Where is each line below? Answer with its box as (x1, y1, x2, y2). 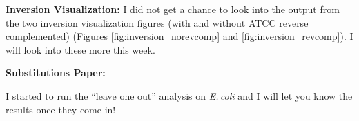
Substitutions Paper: (6, 65, 106, 80)
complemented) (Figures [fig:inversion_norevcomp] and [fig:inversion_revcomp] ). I (6, 29, 353, 43)
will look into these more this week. (6, 42, 155, 56)
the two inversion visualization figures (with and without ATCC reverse (6, 15, 309, 30)
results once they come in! (6, 102, 116, 116)
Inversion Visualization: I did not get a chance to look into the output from (6, 2, 340, 16)
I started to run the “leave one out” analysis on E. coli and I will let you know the (6, 88, 353, 102)
